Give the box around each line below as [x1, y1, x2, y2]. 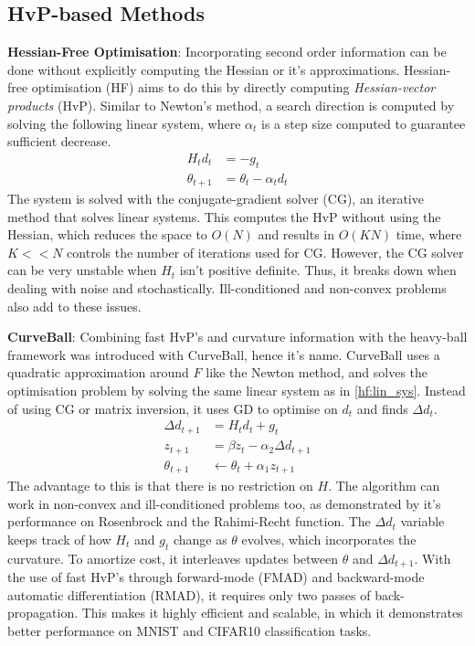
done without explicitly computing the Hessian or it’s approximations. [7, 59, 400, 79]
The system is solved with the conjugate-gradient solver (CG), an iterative [7, 189, 424, 208]
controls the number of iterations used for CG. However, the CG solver [67, 242, 464, 261]
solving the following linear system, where [7, 113, 241, 132]
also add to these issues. [7, 296, 142, 315]
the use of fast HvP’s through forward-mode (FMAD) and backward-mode [7, 567, 425, 587]
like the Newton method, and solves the [206, 363, 428, 382]
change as [173, 529, 227, 548]
